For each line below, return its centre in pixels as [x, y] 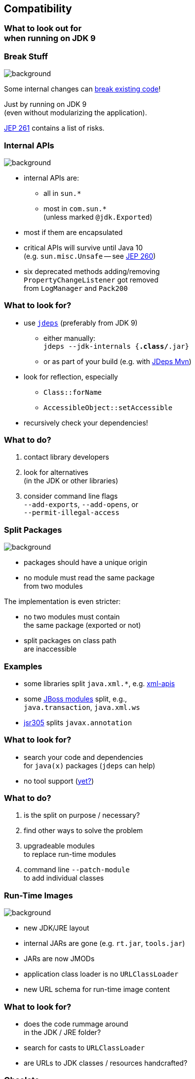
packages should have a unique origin [86, 563]
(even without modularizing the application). [76, 113]
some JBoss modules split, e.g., [75, 699]
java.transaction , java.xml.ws [82, 707]
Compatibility [38, 9]
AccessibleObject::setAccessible [108, 407]
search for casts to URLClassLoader [84, 1047]
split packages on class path [70, 641]
